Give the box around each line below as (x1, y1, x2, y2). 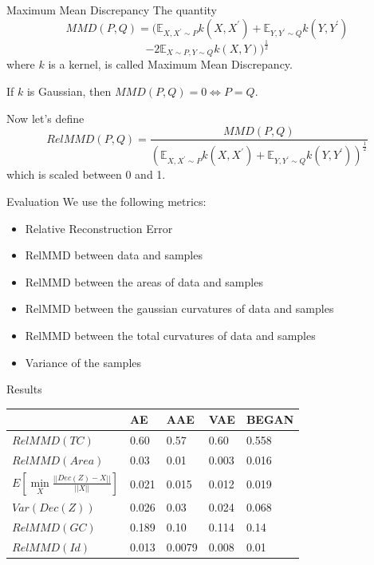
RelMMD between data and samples (25, 247, 203, 263)
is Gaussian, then (26, 83, 112, 99)
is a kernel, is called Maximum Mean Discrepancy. (48, 56, 293, 73)
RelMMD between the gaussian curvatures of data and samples (25, 300, 334, 317)
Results (6, 381, 42, 397)
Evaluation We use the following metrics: (6, 193, 207, 210)
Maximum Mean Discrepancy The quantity (6, 2, 217, 18)
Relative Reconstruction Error (25, 219, 173, 236)
